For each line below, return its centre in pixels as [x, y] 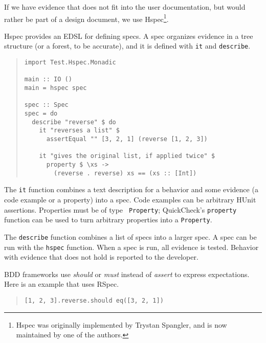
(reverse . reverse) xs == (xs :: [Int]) [125, 173]
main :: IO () [48, 79]
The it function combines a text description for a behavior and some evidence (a [131, 189]
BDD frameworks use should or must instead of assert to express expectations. [127, 274]
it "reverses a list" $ [79, 131]
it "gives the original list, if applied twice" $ [127, 156]
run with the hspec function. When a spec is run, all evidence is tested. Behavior [131, 247]
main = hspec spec [56, 88]
